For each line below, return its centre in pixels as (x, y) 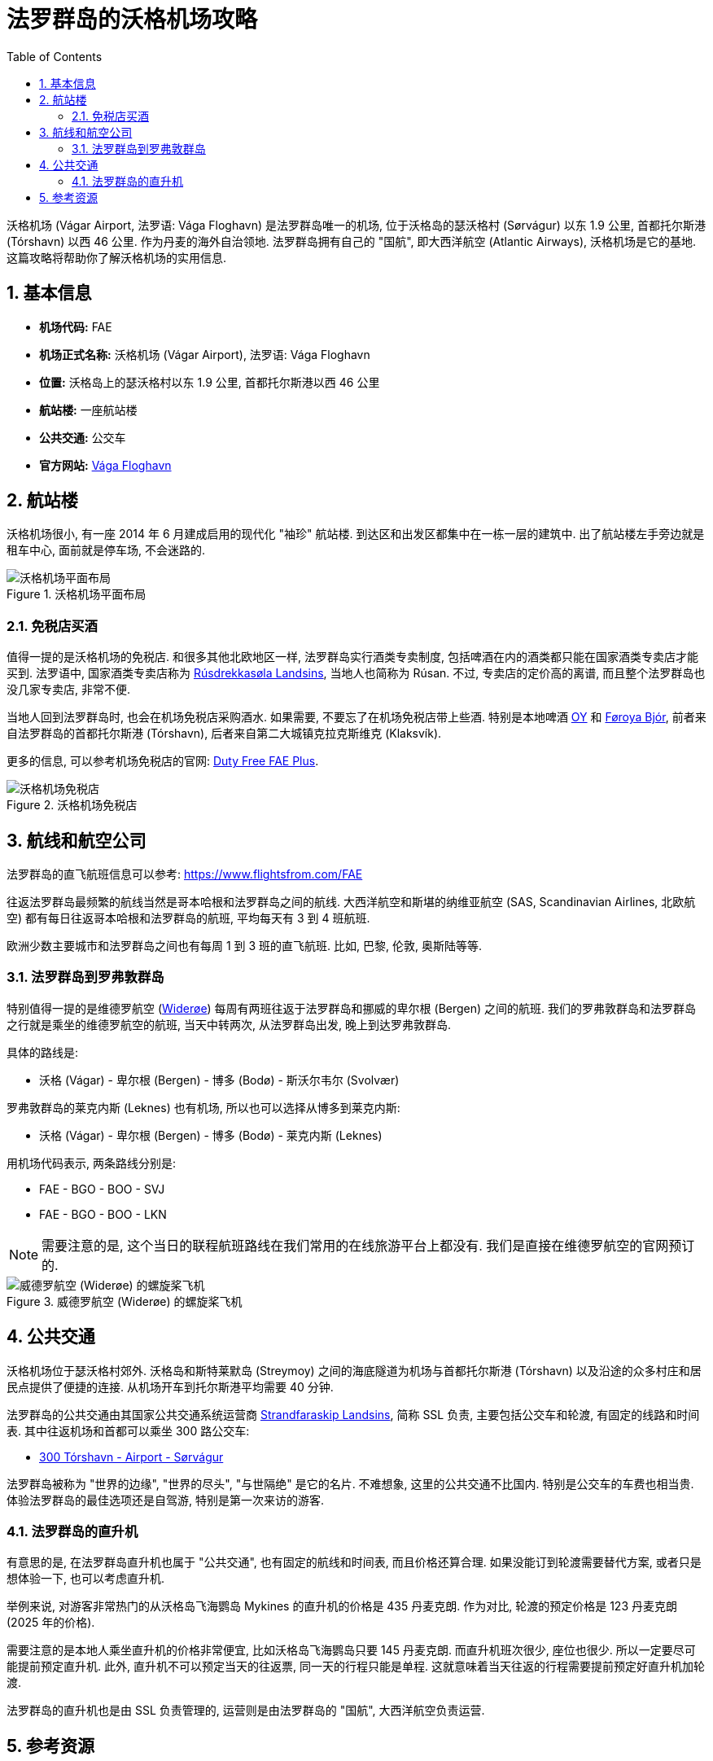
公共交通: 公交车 (83, 437)
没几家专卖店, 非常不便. (69, 690)
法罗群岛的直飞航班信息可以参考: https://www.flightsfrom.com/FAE (185, 874)
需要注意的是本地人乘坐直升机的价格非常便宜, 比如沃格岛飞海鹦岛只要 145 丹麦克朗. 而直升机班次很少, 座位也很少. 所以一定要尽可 (351, 1650)
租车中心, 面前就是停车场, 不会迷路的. (106, 550)
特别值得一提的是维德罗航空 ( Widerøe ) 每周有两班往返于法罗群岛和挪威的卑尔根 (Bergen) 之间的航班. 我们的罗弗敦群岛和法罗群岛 (352, 1008)
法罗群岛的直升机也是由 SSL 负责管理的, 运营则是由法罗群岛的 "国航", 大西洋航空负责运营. (246, 1711)
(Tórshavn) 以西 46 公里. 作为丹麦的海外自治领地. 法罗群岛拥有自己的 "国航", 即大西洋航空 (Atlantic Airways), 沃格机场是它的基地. (351, 241)
